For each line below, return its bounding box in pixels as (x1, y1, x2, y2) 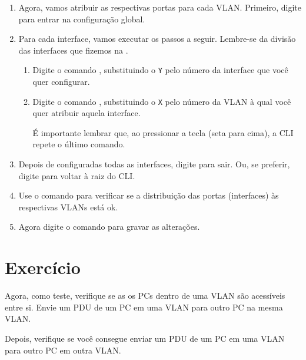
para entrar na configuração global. (18, 12, 145, 25)
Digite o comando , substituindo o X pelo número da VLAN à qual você (32, 95, 291, 107)
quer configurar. (32, 75, 90, 88)
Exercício (5, 255, 81, 279)
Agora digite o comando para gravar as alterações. (18, 220, 200, 233)
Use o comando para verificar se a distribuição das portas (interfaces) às (18, 189, 279, 202)
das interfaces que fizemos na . (18, 44, 128, 56)
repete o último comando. (32, 138, 125, 150)
